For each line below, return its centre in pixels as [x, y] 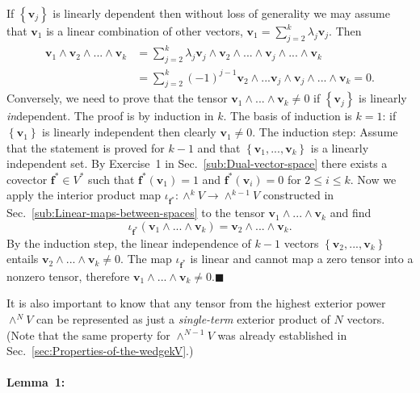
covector [27, 179]
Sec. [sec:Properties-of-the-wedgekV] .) [100, 351]
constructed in [298, 195]
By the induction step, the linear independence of [129, 242]
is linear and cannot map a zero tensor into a [302, 259]
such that [111, 179]
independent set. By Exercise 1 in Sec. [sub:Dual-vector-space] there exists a [197, 163]
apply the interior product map [84, 195]
